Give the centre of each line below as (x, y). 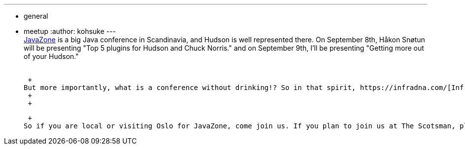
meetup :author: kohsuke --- (70, 31)
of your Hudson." (51, 56)
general (36, 16)
